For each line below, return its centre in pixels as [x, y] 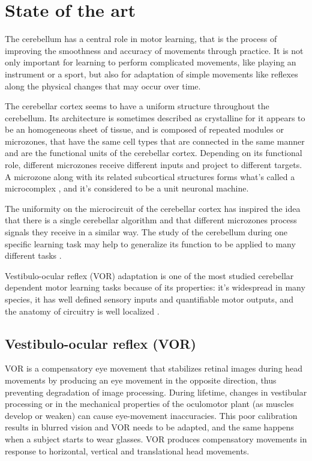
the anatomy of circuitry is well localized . [82, 311]
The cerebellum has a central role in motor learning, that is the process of [141, 39]
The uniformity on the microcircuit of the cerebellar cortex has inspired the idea [153, 208]
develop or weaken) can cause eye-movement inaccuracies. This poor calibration [151, 415]
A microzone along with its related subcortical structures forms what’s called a [150, 176]
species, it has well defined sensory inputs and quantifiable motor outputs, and [149, 299]
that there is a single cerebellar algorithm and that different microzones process [151, 220]
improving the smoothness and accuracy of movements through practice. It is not [154, 50]
